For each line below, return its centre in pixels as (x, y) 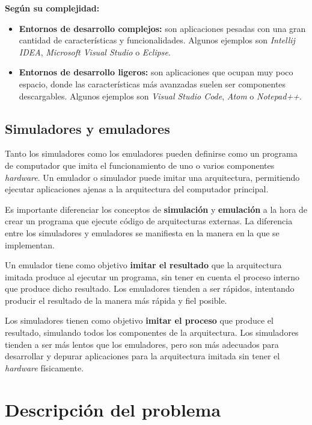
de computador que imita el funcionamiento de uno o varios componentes (140, 165)
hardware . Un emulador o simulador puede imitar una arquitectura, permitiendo (152, 177)
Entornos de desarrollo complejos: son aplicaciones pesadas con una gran (162, 28)
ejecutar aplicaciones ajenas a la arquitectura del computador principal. (137, 189)
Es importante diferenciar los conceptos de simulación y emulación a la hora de (156, 209)
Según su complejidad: (52, 8)
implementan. (30, 244)
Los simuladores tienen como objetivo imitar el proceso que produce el (139, 320)
